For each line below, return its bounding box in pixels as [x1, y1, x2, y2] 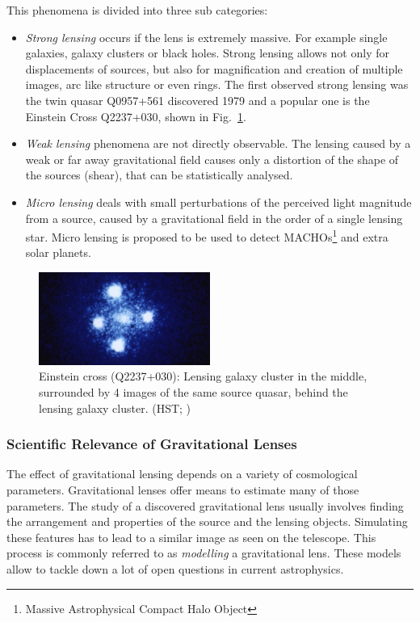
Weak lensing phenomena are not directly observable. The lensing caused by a [25, 135, 411, 152]
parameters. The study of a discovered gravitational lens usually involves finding [6, 497, 404, 514]
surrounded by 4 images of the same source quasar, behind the [39, 384, 348, 401]
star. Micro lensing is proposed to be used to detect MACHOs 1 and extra [25, 226, 388, 245]
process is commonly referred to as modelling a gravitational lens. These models [6, 544, 401, 561]
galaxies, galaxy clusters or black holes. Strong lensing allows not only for [25, 44, 389, 61]
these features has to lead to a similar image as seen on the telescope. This [6, 528, 376, 545]
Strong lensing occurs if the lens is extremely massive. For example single [25, 28, 388, 45]
